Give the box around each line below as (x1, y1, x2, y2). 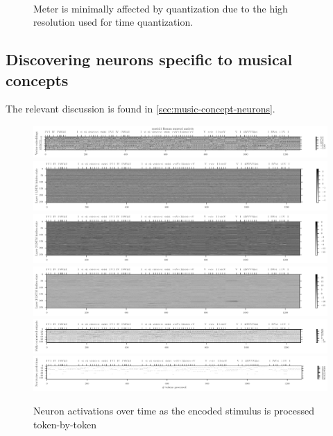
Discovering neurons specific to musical (6, 49, 293, 70)
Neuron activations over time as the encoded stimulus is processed (33, 403, 315, 417)
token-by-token (33, 417, 96, 431)
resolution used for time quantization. (33, 15, 194, 29)
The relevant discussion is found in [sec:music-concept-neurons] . (6, 101, 275, 116)
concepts (6, 69, 69, 90)
